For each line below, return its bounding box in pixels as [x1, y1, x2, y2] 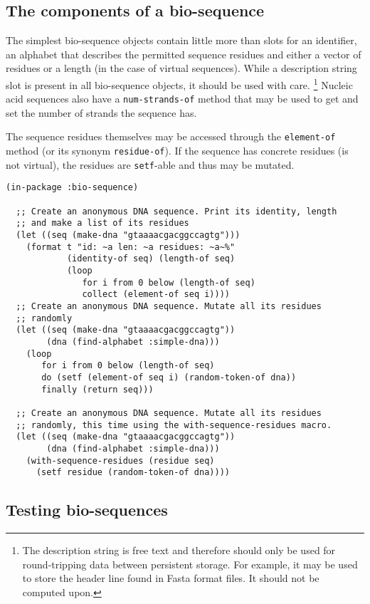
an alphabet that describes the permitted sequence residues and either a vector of [6, 46, 361, 61]
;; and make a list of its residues [16, 218, 189, 229]
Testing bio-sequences [6, 499, 168, 521]
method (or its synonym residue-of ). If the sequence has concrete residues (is [6, 143, 349, 158]
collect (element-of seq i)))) [82, 289, 230, 300]
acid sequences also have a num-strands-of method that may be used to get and [6, 91, 359, 106]
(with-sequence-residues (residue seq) [26, 455, 215, 466]
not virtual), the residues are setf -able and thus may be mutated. [6, 157, 295, 172]
